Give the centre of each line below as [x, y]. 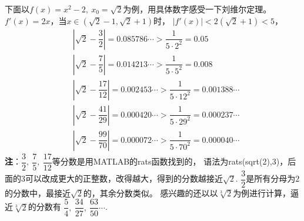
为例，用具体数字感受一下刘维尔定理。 [197, 9]
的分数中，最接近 [38, 192]
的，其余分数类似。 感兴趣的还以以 [151, 192]
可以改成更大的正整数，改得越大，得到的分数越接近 [124, 178]
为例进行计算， [262, 192]
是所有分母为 [271, 178]
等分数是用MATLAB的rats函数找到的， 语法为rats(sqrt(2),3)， [170, 161]
